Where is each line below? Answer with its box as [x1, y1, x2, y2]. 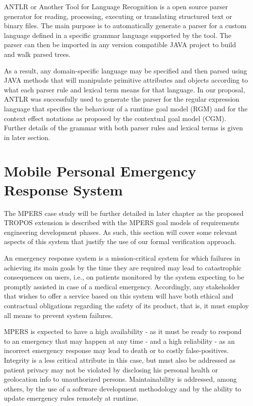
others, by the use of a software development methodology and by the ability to [4, 383, 241, 393]
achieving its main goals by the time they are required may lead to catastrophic [4, 262, 242, 272]
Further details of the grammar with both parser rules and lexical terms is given [4, 123, 243, 133]
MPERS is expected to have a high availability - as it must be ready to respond [4, 326, 242, 336]
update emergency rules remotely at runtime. [4, 393, 139, 403]
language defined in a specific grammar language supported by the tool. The [4, 30, 232, 40]
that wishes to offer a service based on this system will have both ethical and [4, 291, 234, 301]
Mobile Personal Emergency [4, 160, 197, 180]
